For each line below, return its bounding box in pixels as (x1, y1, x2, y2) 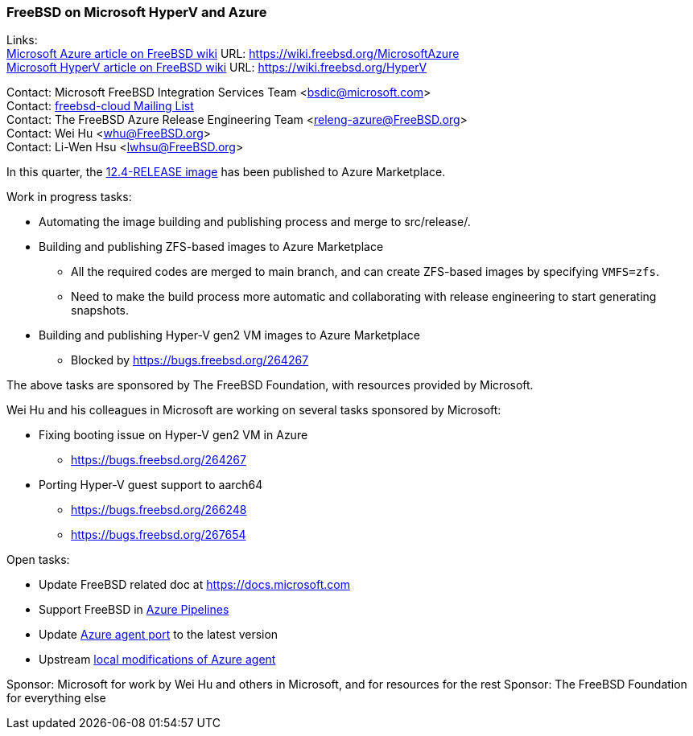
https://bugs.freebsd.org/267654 (71, 528, 246, 542)
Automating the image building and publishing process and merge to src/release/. (39, 215, 471, 229)
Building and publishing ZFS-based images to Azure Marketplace (39, 240, 384, 254)
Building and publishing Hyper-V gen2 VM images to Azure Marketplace (39, 328, 420, 343)
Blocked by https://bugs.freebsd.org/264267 (71, 353, 309, 368)
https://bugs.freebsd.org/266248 (71, 503, 247, 517)
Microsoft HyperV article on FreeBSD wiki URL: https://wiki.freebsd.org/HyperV (6, 60, 427, 75)
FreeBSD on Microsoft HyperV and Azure (6, 4, 267, 20)
